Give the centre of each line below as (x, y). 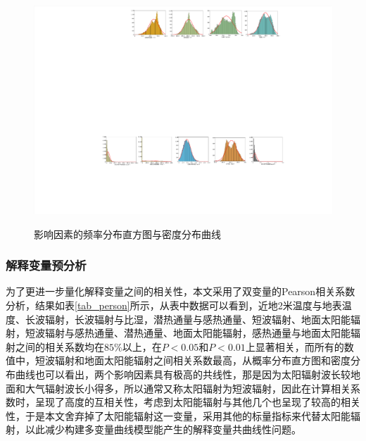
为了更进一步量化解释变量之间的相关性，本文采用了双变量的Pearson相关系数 (181, 291)
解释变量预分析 (46, 265)
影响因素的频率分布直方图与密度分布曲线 (127, 234)
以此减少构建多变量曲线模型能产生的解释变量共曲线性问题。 (163, 429)
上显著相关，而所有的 (295, 346)
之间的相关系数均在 (59, 346)
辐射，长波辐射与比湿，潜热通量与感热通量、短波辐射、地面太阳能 (197, 319)
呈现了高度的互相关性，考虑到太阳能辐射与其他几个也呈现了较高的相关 (197, 402)
